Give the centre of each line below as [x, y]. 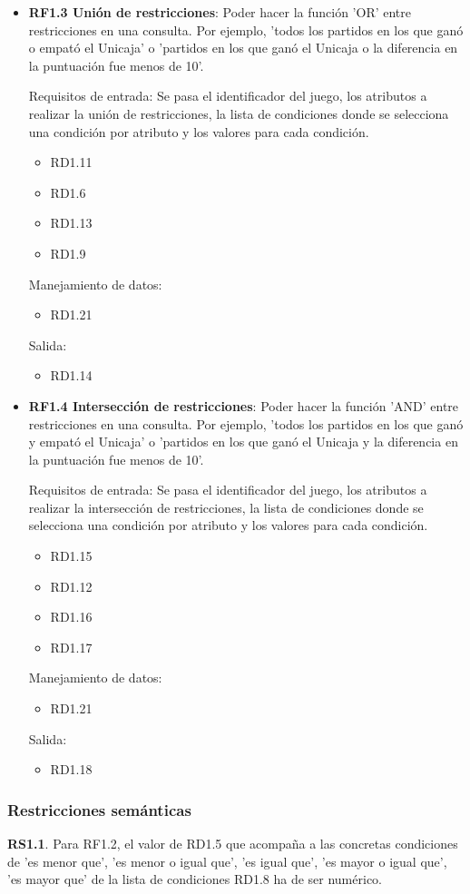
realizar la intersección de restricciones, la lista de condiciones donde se [226, 507]
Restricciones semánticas [99, 809]
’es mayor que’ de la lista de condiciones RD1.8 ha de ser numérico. [195, 879]
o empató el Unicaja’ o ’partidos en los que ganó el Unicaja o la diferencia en [243, 48]
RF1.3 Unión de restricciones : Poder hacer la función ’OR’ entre [220, 12]
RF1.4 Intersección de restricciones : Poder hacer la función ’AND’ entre [244, 405]
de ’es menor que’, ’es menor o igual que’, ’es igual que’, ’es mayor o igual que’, [227, 861]
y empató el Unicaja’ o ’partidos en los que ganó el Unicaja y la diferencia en [243, 442]
